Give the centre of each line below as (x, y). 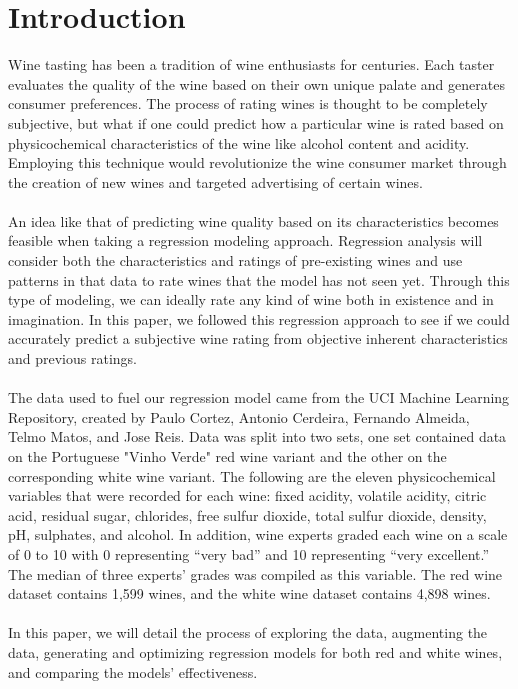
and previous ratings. (72, 358)
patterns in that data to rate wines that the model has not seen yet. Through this (259, 279)
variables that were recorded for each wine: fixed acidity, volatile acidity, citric (247, 495)
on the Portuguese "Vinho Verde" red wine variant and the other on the (227, 456)
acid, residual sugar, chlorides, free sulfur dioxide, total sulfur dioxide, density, (247, 514)
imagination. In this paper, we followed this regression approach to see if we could (259, 318)
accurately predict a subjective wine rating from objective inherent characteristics (258, 338)
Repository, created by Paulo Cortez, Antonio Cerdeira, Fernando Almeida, (239, 416)
